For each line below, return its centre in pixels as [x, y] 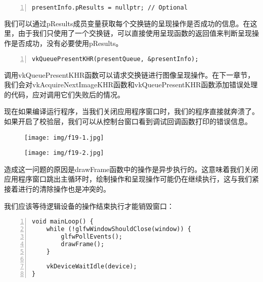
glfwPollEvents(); [92, 236]
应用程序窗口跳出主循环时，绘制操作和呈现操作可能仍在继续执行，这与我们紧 [131, 179]
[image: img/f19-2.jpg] [64, 153]
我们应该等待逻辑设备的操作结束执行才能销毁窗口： [89, 206]
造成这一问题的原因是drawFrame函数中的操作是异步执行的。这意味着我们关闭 [131, 169]
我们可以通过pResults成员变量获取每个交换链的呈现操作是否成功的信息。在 [127, 23]
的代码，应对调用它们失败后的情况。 [64, 94]
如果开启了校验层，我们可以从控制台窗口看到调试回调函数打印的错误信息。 [128, 121]
